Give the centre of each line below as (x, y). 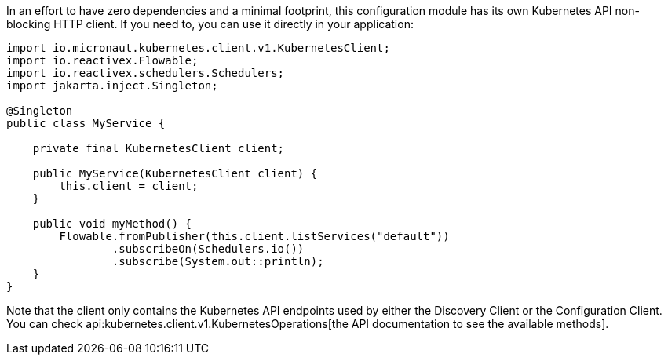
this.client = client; (129, 186)
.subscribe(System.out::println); (218, 261)
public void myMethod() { (112, 224)
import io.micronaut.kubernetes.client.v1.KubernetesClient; (198, 48)
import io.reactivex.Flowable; (102, 60)
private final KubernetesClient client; (159, 148)
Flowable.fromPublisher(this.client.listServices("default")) (254, 236)
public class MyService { (86, 123)
